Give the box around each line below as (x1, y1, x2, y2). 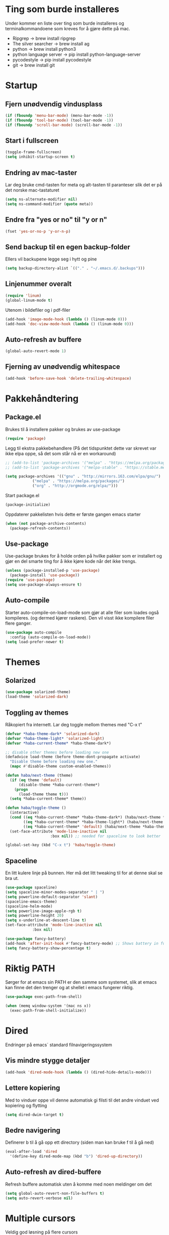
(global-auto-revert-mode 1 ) (5, 349, 66, 354)
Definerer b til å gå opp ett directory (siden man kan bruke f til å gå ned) (5, 1139, 154, 1145)
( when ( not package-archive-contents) (5, 521, 87, 526)
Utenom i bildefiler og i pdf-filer (5, 307, 70, 313)
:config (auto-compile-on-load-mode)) (10, 635, 92, 640)
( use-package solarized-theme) (5, 690, 71, 695)
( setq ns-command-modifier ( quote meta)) (5, 201, 94, 207)
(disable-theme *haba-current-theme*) (18, 782, 100, 787)
